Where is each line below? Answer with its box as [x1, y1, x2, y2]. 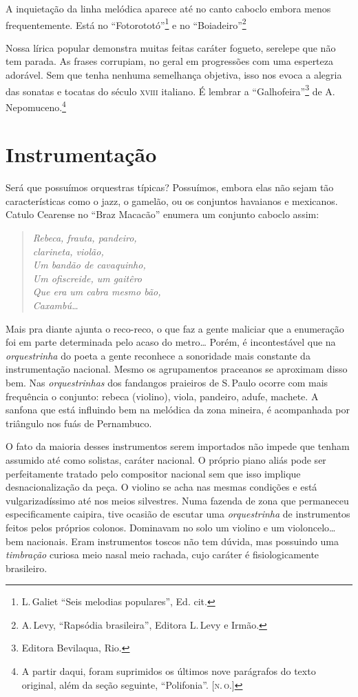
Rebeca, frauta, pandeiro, [32, 230, 137, 245]
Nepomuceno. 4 [6, 97, 66, 114]
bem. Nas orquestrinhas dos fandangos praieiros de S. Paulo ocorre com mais [6, 375, 328, 389]
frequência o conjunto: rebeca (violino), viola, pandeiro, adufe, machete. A [6, 389, 319, 403]
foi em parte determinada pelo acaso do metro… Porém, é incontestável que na [6, 335, 336, 349]
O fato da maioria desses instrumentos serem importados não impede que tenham [6, 439, 350, 453]
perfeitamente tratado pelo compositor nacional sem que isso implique [6, 466, 301, 480]
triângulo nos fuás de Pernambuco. [6, 415, 152, 430]
